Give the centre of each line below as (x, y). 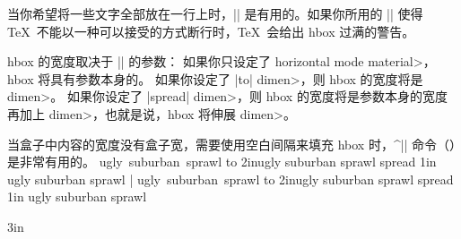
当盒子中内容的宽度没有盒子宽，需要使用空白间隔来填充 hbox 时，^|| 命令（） (232, 144)
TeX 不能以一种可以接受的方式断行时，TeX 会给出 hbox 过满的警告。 (211, 31)
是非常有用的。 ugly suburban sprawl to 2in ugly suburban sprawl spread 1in (222, 162)
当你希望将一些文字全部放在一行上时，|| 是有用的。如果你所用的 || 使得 (215, 13)
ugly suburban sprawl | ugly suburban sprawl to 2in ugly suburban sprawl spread (230, 179)
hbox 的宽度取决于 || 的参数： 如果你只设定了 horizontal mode (186, 61)
